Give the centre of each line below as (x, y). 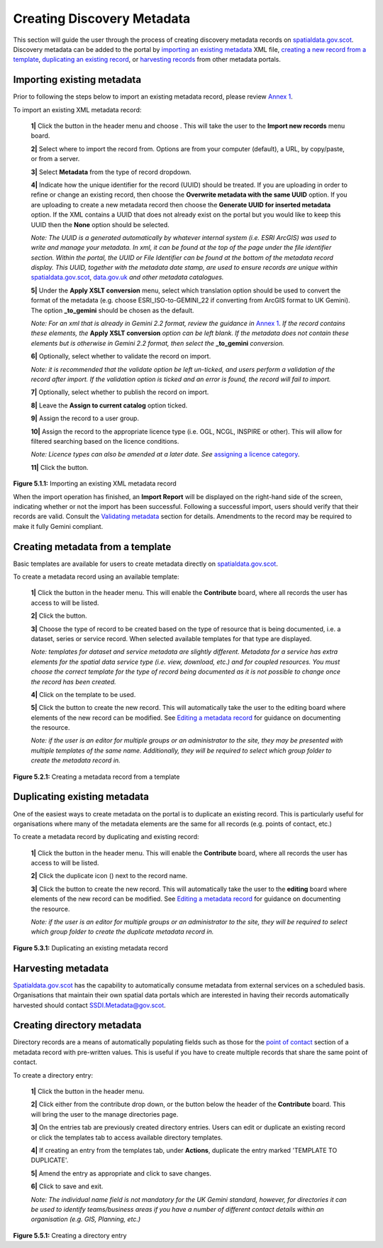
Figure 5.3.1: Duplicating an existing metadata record (90, 948)
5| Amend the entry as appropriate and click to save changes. (121, 1173)
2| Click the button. (59, 616)
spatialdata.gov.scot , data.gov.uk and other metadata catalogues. (127, 278)
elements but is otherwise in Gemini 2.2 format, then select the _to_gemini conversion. (157, 343)
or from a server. (55, 159)
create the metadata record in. (76, 760)
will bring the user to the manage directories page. (105, 1114)
